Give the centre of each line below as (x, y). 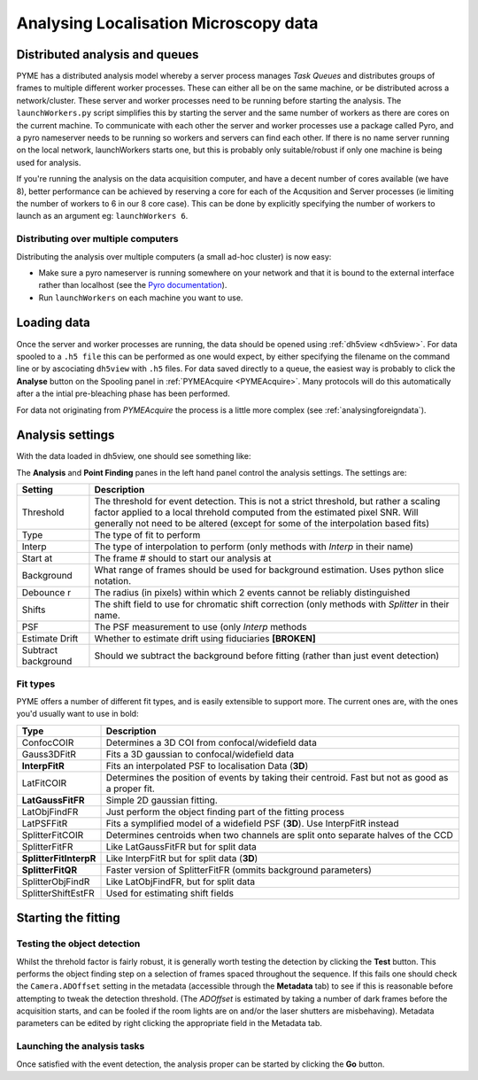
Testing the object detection (78, 944)
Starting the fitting (69, 918)
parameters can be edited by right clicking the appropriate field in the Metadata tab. (170, 1023)
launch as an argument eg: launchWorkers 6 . (102, 216)
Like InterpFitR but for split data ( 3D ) (182, 858)
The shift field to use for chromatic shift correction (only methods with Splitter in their (272, 604)
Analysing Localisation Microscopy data (167, 23)
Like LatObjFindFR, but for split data (181, 882)
